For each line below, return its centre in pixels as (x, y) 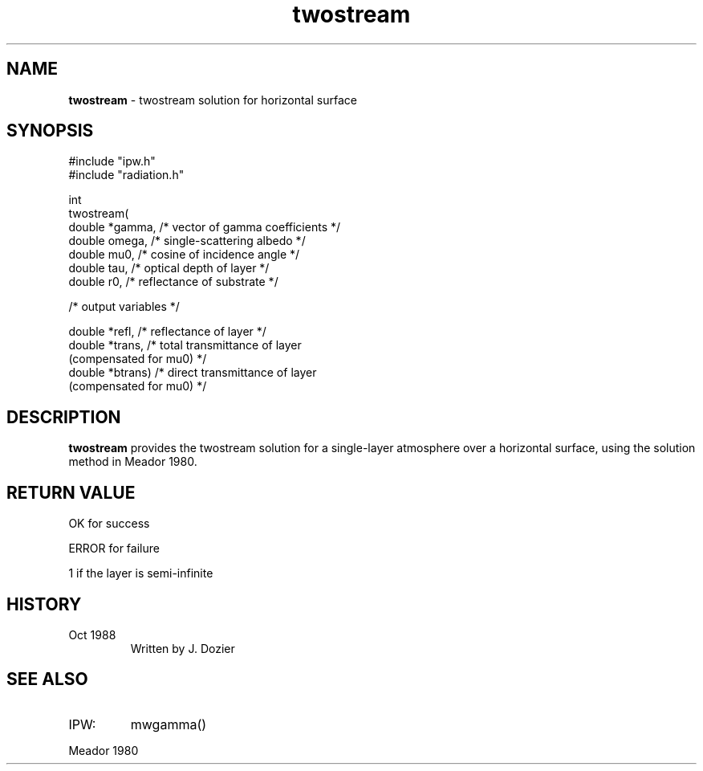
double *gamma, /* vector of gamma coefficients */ (205, 227)
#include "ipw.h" (112, 161)
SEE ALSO (47, 679)
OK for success (109, 524)
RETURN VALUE (71, 492)
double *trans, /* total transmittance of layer (185, 345)
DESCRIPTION (64, 417)
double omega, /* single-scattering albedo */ (187, 241)
